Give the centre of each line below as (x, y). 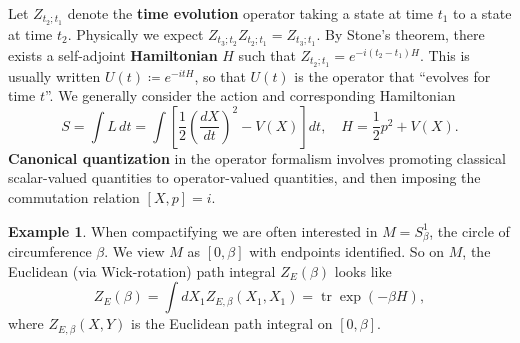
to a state (482, 13)
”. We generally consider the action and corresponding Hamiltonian (250, 95)
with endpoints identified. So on (347, 251)
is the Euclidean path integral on (232, 323)
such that (267, 54)
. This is (444, 54)
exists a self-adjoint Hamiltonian (113, 54)
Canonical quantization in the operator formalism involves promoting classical (257, 157)
